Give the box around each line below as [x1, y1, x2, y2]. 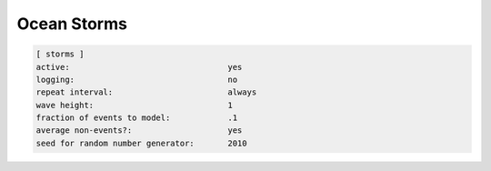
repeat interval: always [35, 87, 257, 97]
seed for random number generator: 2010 [35, 137, 247, 148]
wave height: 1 [35, 100, 234, 110]
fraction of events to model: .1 [35, 113, 238, 123]
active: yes [35, 62, 243, 72]
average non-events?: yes [35, 126, 243, 136]
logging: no [35, 74, 238, 85]
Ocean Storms [16, 14, 127, 34]
